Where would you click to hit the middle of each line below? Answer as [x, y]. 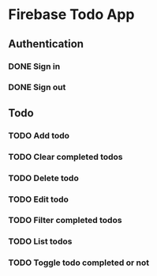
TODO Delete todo [43, 178]
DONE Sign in [34, 66]
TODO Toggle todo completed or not [79, 263]
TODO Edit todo [39, 199]
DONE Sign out [37, 87]
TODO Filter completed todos [65, 221]
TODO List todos [40, 241]
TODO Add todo [39, 135]
